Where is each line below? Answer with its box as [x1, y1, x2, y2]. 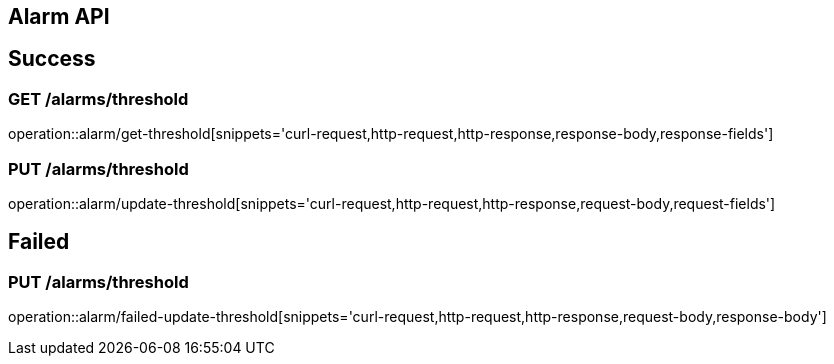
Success [8, 46, 96, 72]
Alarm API [8, 4, 110, 29]
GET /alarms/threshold [8, 88, 189, 109]
